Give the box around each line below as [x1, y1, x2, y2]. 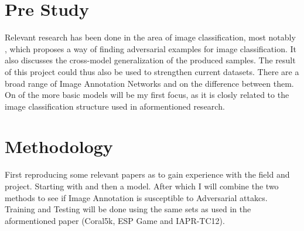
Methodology [5, 134, 113, 158]
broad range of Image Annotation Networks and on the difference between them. [5, 77, 294, 89]
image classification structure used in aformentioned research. [5, 100, 225, 112]
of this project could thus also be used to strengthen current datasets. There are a [5, 65, 299, 77]
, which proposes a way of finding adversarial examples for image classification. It [5, 42, 296, 55]
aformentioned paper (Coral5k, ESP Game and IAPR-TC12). [5, 214, 225, 226]
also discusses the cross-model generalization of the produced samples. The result [5, 54, 296, 66]
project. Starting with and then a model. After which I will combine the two [5, 180, 279, 192]
